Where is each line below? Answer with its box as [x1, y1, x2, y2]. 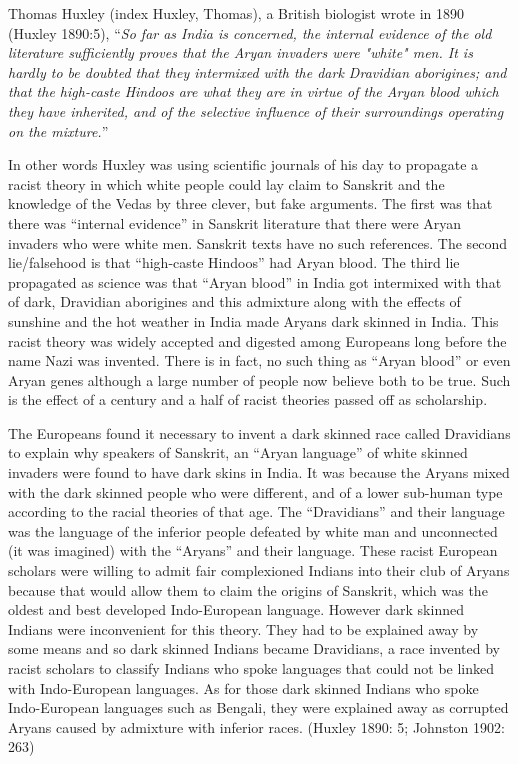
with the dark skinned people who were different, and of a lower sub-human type [8, 481, 503, 502]
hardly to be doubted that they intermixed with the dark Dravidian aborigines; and [8, 61, 507, 82]
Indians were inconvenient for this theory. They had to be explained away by [8, 618, 479, 639]
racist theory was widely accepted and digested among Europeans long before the [8, 330, 507, 351]
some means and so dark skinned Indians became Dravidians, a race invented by [8, 638, 500, 659]
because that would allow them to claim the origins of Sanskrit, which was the [8, 579, 488, 600]
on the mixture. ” [8, 120, 109, 141]
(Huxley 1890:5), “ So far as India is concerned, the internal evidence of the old [8, 22, 492, 43]
